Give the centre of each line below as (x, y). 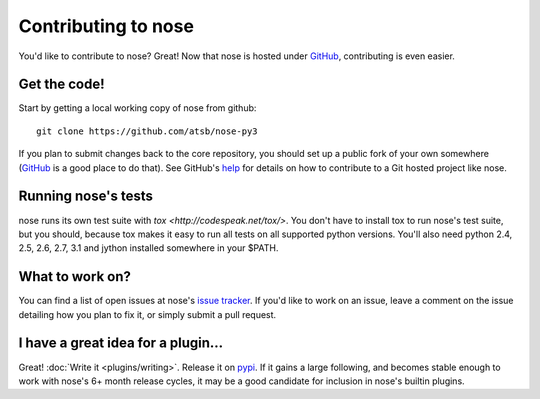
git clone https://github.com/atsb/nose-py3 (147, 131)
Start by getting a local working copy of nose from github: (137, 108)
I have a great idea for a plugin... (121, 343)
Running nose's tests (86, 196)
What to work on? (75, 276)
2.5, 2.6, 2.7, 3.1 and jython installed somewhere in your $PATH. (148, 248)
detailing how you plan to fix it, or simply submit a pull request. (147, 314)
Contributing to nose (106, 26)
